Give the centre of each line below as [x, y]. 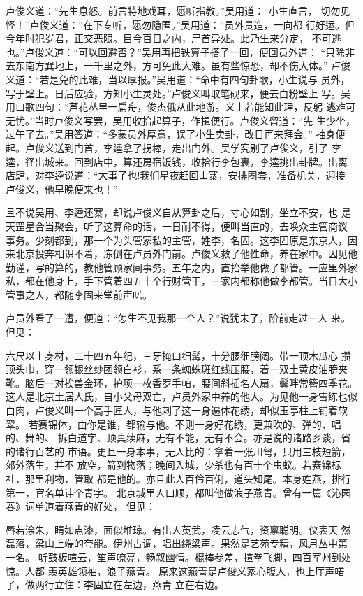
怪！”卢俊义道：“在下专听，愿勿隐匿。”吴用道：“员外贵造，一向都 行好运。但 [180, 24]
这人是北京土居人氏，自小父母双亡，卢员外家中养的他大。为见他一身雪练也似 [181, 396]
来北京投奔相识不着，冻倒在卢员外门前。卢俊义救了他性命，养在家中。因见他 [181, 254]
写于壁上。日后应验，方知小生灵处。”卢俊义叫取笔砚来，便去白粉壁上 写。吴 [178, 93]
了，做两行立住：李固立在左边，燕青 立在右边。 [115, 584]
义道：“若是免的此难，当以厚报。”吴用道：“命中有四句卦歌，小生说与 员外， [178, 79]
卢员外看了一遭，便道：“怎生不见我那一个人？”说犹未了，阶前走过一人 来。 [178, 318]
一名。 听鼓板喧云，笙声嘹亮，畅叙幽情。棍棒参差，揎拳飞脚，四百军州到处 [178, 556]
